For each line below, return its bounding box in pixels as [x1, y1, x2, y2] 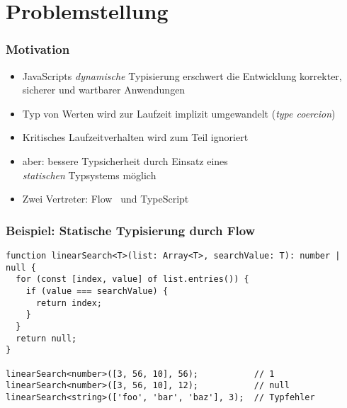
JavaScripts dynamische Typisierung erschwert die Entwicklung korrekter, [22, 68, 342, 83]
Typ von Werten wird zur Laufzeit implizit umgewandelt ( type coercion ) [22, 106, 336, 120]
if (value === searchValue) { [25, 285, 169, 296]
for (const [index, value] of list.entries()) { [16, 274, 249, 285]
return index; [35, 297, 103, 308]
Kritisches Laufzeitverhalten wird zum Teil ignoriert [22, 130, 249, 144]
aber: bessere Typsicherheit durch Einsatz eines [22, 153, 228, 168]
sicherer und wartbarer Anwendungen [22, 82, 186, 97]
